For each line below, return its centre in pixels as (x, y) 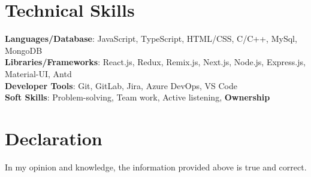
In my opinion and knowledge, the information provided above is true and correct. (156, 167)
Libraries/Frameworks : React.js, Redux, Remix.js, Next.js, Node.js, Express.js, (155, 62)
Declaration (54, 138)
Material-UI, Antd (38, 73)
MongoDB (24, 50)
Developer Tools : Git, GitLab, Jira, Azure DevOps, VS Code (121, 85)
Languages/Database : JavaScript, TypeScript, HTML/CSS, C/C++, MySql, (151, 39)
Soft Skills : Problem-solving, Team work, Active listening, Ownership (138, 97)
